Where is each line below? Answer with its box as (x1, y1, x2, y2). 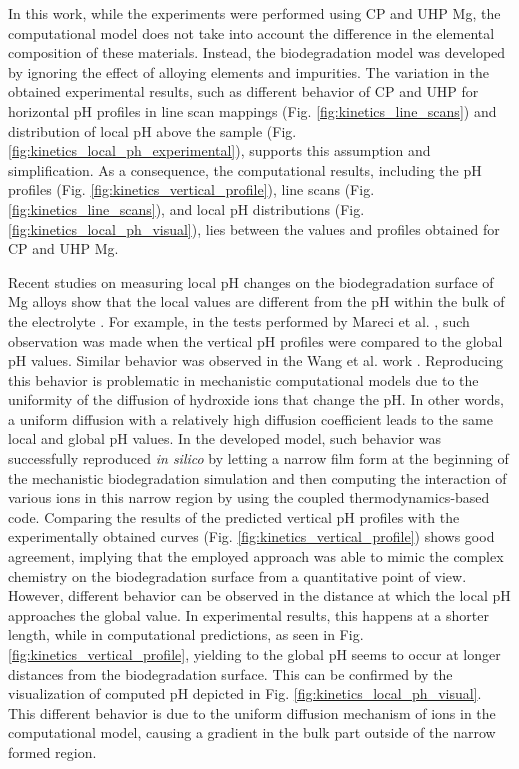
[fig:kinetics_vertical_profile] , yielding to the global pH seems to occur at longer (8, 644, 501, 664)
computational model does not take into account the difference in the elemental (8, 22, 495, 43)
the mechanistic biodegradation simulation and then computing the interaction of (8, 467, 507, 488)
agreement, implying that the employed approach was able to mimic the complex (8, 546, 504, 567)
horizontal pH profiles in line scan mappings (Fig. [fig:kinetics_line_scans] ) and (8, 100, 497, 121)
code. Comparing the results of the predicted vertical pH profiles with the (8, 506, 460, 527)
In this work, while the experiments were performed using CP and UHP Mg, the (8, 3, 501, 23)
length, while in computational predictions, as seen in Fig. (8, 624, 364, 645)
